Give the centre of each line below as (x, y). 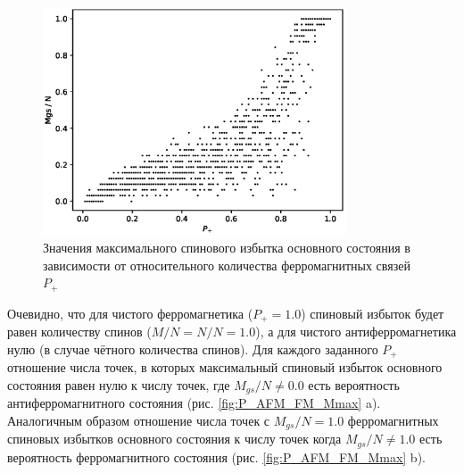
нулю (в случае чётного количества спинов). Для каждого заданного (193, 349)
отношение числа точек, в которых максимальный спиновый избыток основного (225, 367)
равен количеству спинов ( (79, 332)
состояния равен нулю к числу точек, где (119, 384)
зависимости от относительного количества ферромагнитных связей (227, 265)
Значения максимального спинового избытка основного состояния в (227, 247)
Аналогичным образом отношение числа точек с (139, 420)
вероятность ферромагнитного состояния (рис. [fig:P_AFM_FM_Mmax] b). (216, 456)
